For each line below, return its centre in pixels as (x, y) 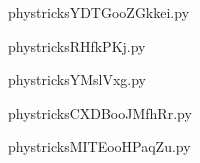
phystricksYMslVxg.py (77, 79)
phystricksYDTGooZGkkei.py (99, 12)
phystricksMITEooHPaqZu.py (99, 146)
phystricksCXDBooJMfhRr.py (100, 112)
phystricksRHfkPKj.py (77, 45)
